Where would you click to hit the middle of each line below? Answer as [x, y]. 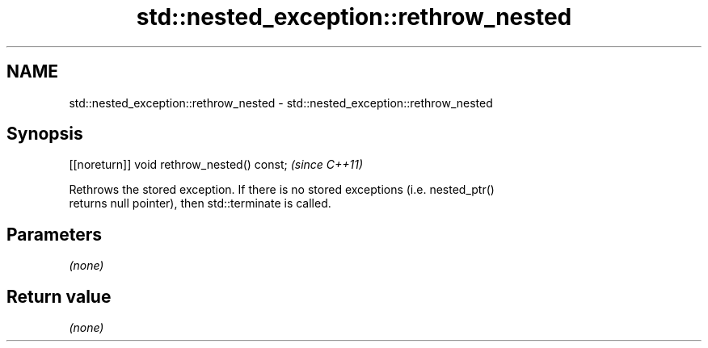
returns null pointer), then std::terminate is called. [200, 203]
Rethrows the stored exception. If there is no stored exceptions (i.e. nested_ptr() [282, 190]
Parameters [54, 234]
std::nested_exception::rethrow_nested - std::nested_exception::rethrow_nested [281, 103]
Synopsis [45, 134]
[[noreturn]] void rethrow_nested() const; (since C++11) [216, 165]
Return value [59, 296]
